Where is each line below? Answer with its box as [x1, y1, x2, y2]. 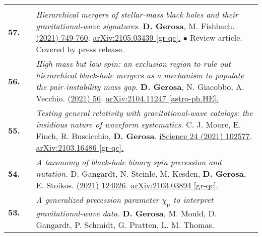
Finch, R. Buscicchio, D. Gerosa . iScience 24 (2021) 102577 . [36, 130, 252, 142]
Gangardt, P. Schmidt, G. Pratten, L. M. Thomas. [36, 219, 215, 231]
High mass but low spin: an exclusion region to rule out [36, 58, 231, 69]
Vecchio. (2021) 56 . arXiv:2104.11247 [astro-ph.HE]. [36, 92, 219, 104]
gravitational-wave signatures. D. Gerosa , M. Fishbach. [36, 20, 235, 32]
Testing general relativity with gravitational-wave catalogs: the [36, 107, 253, 118]
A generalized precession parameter [36, 194, 159, 205]
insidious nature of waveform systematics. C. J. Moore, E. [36, 118, 241, 130]
